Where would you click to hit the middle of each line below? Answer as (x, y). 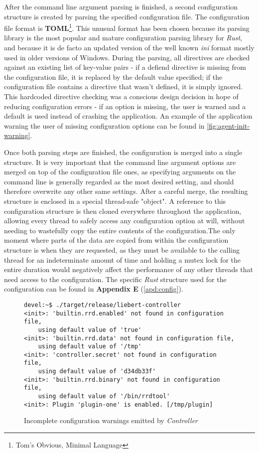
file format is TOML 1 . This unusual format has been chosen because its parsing (127, 27)
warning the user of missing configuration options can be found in (104, 125)
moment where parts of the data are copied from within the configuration (116, 240)
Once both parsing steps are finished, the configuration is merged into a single (123, 152)
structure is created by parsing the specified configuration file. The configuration (127, 16)
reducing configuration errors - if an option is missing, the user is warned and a (125, 106)
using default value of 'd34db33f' (97, 372)
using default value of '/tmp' (90, 347)
